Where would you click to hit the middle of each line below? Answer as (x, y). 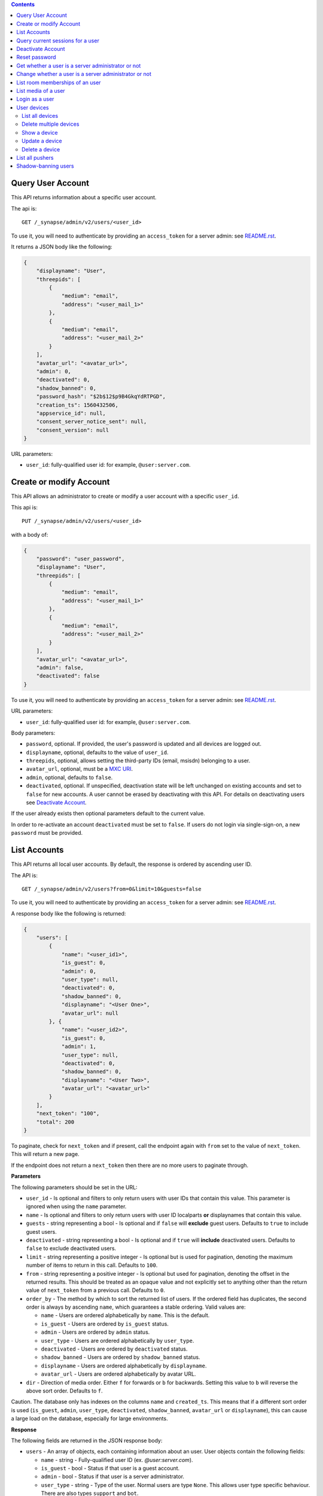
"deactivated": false (68, 676)
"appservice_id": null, (71, 413)
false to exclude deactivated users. (71, 1248)
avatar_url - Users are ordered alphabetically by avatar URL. (118, 1374)
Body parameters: (33, 732)
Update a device (42, 141)
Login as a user (35, 99)
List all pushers (35, 158)
